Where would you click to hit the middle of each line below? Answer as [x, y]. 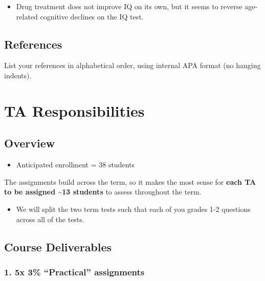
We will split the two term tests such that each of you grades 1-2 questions [133, 209]
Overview [30, 143]
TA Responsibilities [74, 110]
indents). [18, 75]
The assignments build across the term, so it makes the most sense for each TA [130, 181]
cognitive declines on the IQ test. [92, 16]
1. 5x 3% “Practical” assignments [74, 272]
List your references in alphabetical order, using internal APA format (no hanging [132, 65]
